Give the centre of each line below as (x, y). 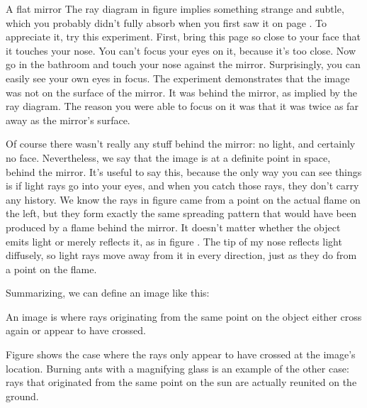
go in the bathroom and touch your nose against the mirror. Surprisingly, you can (183, 64)
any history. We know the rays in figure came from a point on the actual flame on (183, 199)
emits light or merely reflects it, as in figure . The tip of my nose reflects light (174, 241)
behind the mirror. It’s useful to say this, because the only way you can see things (184, 171)
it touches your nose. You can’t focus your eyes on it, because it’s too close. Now (181, 50)
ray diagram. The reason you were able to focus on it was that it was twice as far (182, 106)
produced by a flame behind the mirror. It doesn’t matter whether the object (173, 227)
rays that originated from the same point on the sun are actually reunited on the (181, 382)
